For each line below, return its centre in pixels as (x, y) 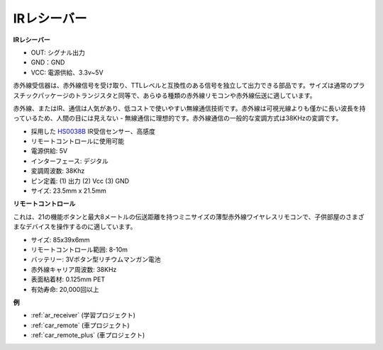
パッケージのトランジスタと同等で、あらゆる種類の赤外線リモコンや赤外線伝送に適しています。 (177, 95)
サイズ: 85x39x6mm (60, 239)
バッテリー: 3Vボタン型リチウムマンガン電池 (96, 259)
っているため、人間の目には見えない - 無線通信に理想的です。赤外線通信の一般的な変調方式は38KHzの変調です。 (178, 118)
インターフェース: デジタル (70, 161)
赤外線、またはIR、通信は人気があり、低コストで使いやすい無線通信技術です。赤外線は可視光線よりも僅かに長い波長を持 (189, 108)
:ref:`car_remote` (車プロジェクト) (81, 325)
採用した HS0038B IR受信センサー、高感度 (93, 131)
